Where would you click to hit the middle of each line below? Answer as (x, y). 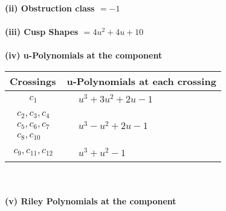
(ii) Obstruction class (50, 8)
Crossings (33, 81)
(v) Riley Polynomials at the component (91, 201)
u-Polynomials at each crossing (141, 81)
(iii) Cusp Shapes (42, 32)
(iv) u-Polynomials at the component (84, 55)
